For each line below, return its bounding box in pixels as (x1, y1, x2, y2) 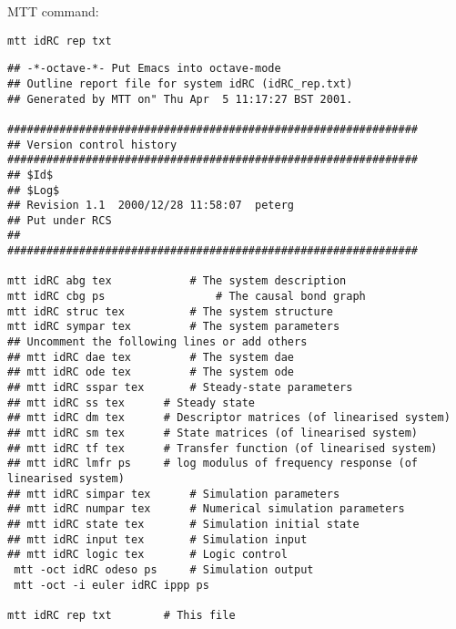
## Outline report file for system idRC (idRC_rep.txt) (7, 77, 353, 90)
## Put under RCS (7, 213, 112, 227)
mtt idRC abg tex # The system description (7, 274, 347, 288)
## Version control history (7, 138, 177, 151)
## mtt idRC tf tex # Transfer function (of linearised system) (7, 441, 438, 455)
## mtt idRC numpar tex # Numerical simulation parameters (7, 502, 405, 516)
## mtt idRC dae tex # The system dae (7, 350, 294, 364)
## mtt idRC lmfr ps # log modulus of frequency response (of (7, 457, 419, 470)
